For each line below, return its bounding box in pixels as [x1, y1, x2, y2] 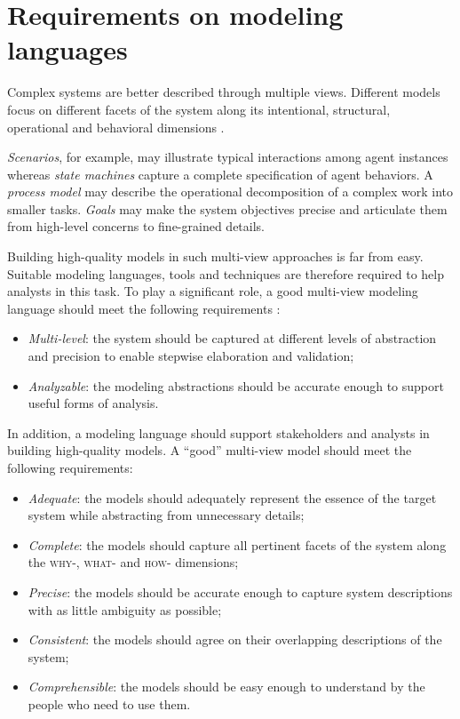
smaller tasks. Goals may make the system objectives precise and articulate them [7, 199, 448, 218]
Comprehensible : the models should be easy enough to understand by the [28, 677, 425, 696]
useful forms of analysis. [28, 394, 159, 412]
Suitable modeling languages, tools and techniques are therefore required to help [7, 264, 445, 283]
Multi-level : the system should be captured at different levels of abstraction [28, 329, 437, 348]
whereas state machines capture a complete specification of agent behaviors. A [7, 164, 433, 183]
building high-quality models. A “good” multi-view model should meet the [7, 441, 412, 459]
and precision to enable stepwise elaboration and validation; [28, 347, 354, 365]
